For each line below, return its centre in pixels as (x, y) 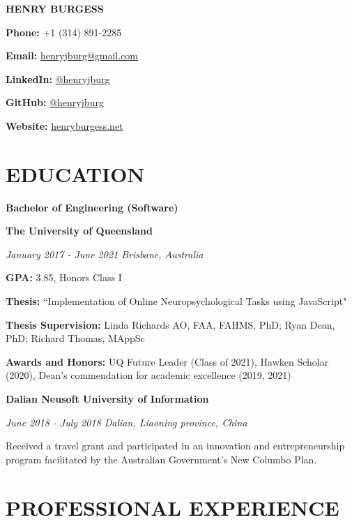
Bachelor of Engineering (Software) (92, 207)
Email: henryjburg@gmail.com (72, 55)
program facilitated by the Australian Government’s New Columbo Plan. (161, 459)
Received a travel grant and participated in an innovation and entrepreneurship (175, 446)
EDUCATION (75, 173)
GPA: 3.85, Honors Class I (64, 277)
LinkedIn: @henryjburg (58, 79)
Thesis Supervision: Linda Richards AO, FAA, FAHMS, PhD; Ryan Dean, (170, 324)
